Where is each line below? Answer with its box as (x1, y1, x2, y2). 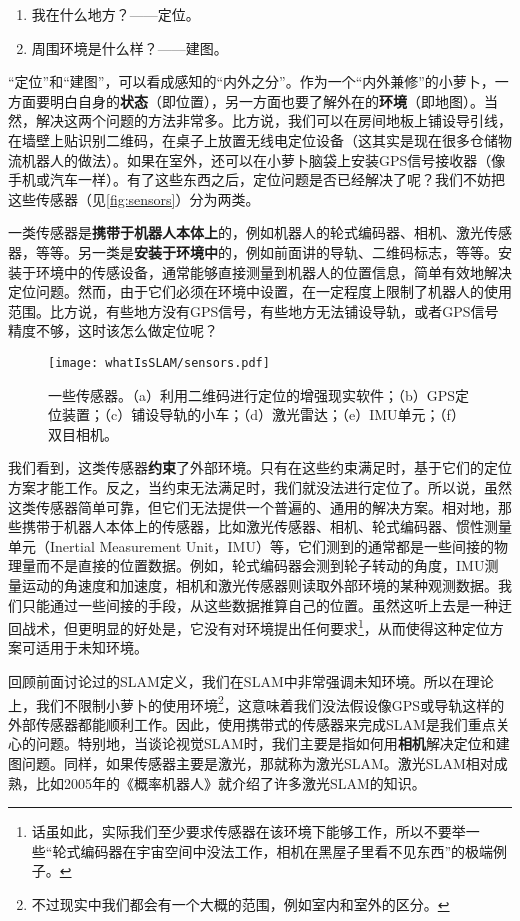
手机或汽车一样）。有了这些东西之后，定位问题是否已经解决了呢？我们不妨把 (8, 169, 505, 190)
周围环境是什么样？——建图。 (31, 37, 228, 58)
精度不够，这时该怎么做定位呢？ (8, 320, 218, 341)
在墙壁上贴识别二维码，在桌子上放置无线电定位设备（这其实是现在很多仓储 (8, 129, 498, 150)
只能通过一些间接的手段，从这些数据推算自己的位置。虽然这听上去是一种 (21, 594, 498, 615)
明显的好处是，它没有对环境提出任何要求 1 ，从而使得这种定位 (91, 615, 490, 638)
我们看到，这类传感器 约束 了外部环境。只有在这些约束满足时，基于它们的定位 (8, 457, 512, 478)
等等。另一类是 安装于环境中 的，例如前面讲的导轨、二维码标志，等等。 (35, 241, 498, 262)
